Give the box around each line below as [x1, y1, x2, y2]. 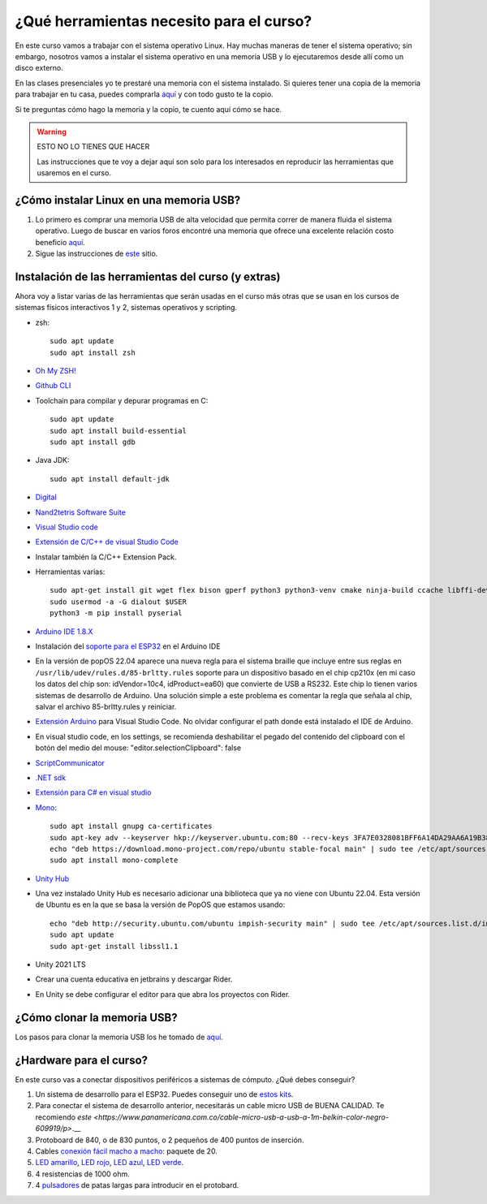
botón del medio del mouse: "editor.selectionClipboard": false [35, 743, 242, 753]
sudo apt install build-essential [50, 426, 187, 435]
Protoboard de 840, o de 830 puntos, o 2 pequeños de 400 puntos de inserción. [35, 1135, 304, 1145]
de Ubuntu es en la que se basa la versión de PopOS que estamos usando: [35, 900, 286, 909]
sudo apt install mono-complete [50, 856, 179, 865]
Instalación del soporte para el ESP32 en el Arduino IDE [35, 641, 221, 651]
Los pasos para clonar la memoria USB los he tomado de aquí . [15, 1032, 223, 1042]
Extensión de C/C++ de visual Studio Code [35, 537, 179, 547]
